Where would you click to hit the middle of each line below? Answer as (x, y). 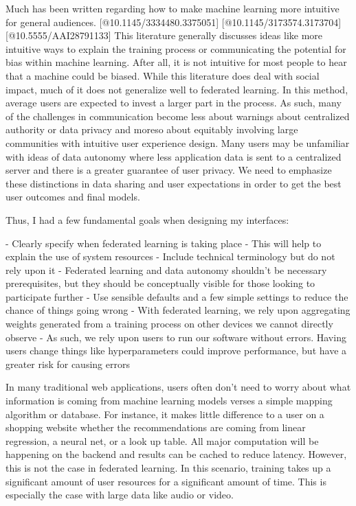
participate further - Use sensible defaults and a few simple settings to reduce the (177, 296)
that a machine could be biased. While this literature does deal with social (163, 75)
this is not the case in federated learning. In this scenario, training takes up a (168, 468)
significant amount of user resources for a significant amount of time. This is (166, 481)
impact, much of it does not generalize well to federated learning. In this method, (177, 89)
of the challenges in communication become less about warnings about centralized (178, 116)
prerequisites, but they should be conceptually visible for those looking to (160, 283)
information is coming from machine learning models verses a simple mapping (169, 401)
